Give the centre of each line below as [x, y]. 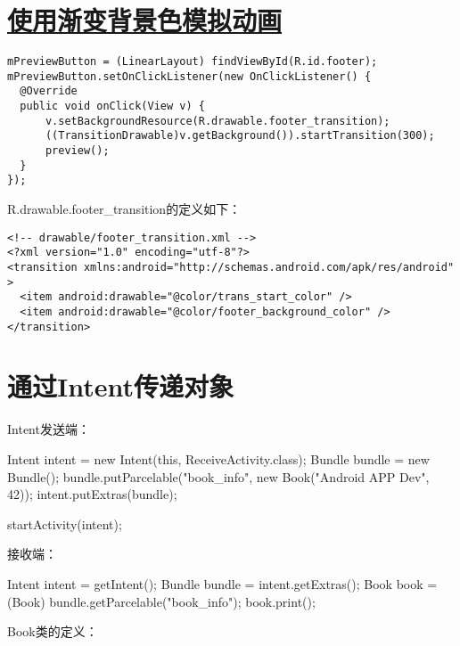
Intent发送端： [49, 429]
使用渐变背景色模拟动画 [145, 20]
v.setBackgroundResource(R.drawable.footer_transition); [218, 121]
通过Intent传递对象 [120, 386]
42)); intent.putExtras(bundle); [92, 494]
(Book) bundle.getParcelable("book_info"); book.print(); [161, 601]
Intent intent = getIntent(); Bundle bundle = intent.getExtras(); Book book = [222, 583]
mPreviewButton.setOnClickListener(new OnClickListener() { [189, 76]
